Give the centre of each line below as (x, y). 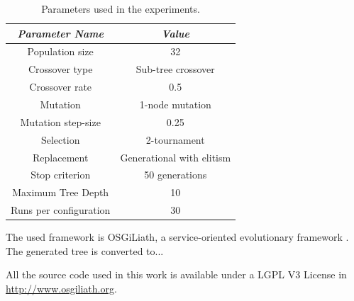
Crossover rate (61, 87)
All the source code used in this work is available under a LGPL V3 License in (176, 274)
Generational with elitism (176, 157)
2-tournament (175, 139)
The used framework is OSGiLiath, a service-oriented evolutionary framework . (177, 237)
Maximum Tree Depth (61, 192)
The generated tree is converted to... (85, 250)
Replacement (61, 157)
